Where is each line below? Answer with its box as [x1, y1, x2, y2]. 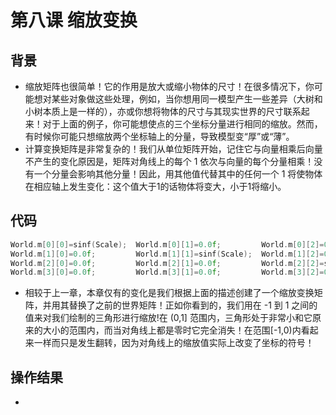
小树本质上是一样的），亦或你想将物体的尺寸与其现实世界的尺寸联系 [24, 106, 302, 117]
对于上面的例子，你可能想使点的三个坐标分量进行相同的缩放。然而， [42, 118, 323, 130]
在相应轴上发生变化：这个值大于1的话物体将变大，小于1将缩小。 [24, 181, 287, 192]
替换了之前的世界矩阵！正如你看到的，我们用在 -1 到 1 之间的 [68, 299, 318, 311]
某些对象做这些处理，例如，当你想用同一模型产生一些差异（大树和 [51, 93, 323, 105]
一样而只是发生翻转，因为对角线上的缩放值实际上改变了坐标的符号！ [33, 337, 315, 349]
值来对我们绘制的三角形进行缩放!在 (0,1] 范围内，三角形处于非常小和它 [24, 312, 313, 324]
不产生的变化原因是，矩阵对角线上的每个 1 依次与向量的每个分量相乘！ [24, 156, 315, 167]
